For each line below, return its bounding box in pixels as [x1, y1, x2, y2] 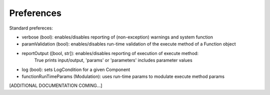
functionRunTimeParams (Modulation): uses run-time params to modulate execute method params [21, 73, 225, 79]
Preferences [9, 7, 62, 18]
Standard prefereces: [9, 25, 53, 31]
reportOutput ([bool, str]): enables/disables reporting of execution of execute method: [21, 50, 199, 56]
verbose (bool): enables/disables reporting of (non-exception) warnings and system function [21, 34, 213, 40]
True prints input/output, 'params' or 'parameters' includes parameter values [34, 57, 192, 63]
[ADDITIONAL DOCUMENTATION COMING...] [9, 82, 102, 88]
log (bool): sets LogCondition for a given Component [21, 66, 130, 72]
